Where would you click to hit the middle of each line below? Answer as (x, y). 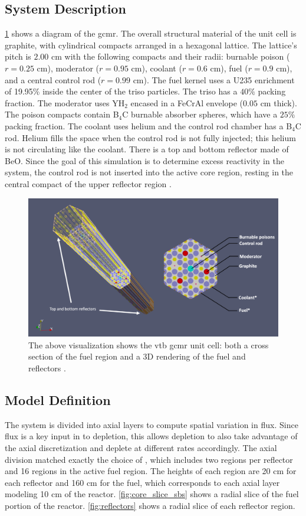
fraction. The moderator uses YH (65, 102)
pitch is (18, 56)
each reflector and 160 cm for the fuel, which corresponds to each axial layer (142, 482)
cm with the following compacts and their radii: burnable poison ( (171, 56)
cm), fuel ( (229, 68)
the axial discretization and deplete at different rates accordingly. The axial (141, 448)
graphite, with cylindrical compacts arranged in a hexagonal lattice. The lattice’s (151, 45)
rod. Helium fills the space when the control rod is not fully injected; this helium (150, 137)
